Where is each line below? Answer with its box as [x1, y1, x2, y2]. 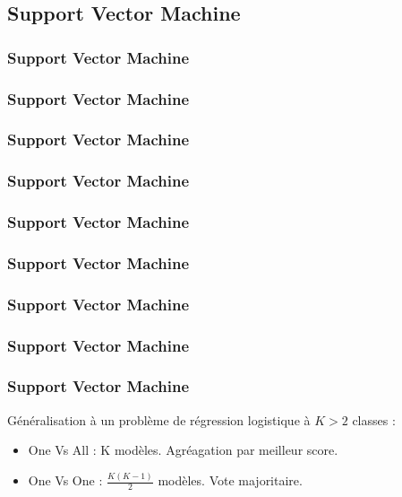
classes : [352, 410, 396, 429]
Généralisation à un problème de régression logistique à [7, 410, 311, 429]
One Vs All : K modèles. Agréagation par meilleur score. [28, 440, 338, 459]
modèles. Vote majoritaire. [158, 471, 303, 490]
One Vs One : [28, 471, 103, 490]
